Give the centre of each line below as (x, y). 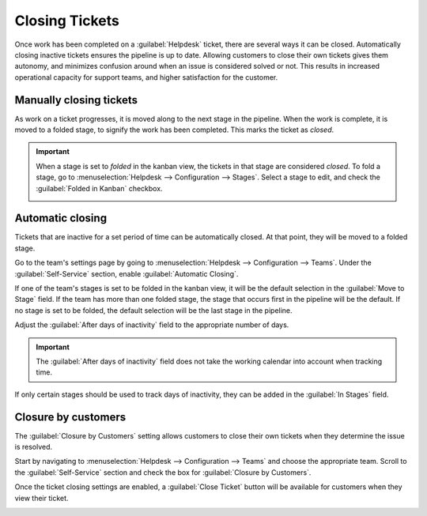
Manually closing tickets (76, 100)
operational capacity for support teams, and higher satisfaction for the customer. (146, 77)
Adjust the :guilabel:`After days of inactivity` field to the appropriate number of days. (152, 325)
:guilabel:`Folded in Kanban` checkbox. (99, 188)
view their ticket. (42, 498)
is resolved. (34, 447)
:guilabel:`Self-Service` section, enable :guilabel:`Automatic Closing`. (127, 273)
